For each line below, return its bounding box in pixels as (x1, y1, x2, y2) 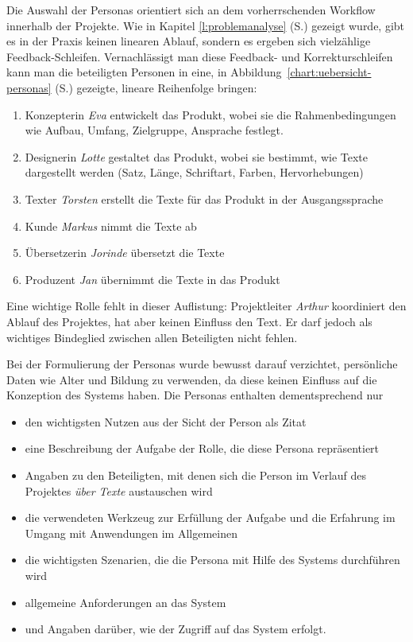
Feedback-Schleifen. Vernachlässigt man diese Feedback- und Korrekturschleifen (6, 48, 393, 64)
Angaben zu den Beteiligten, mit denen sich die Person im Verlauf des (25, 467, 367, 484)
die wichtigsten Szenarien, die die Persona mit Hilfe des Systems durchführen (25, 551, 400, 568)
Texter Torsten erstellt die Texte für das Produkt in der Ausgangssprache (25, 190, 384, 207)
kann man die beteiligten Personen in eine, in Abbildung (6, 64, 282, 80)
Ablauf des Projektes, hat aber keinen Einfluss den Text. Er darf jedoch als (6, 313, 372, 329)
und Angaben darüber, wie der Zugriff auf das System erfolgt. (25, 621, 326, 637)
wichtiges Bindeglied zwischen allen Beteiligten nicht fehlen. (6, 329, 298, 345)
